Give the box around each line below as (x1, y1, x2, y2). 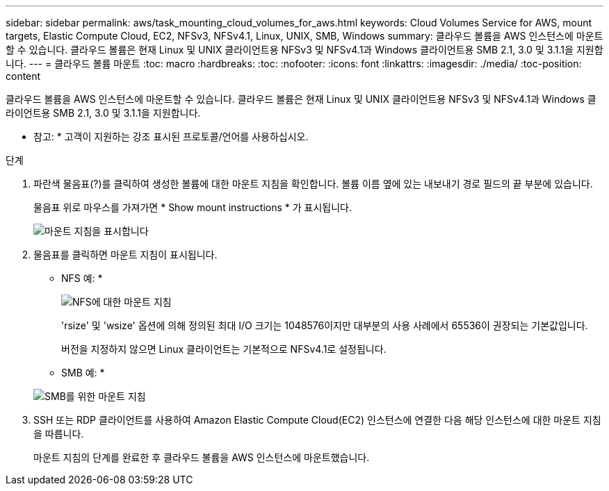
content (6, 70, 41, 82)
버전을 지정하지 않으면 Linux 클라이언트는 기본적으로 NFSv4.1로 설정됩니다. (61, 343, 387, 355)
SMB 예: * (61, 367, 105, 378)
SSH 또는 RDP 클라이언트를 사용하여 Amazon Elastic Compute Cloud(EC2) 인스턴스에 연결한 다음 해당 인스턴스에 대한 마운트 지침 (33, 414, 601, 426)
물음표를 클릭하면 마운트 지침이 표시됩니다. (33, 249, 218, 260)
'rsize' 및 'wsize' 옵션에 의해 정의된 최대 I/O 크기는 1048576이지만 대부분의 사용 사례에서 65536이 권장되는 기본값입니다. (61, 319, 588, 331)
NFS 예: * (61, 272, 103, 284)
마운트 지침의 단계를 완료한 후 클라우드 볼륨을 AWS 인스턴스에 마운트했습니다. (33, 451, 370, 463)
